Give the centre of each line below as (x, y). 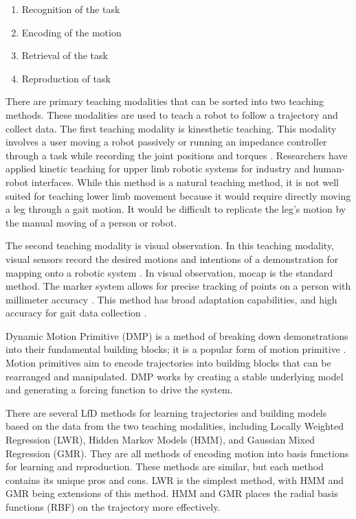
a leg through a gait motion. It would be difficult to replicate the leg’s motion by (176, 209)
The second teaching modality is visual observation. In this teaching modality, (170, 245)
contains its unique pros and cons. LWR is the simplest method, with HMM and (175, 480)
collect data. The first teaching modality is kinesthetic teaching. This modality (171, 128)
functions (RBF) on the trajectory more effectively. (113, 507)
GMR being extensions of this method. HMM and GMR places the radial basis (172, 493)
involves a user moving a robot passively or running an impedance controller (166, 142)
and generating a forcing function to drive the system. (119, 390)
